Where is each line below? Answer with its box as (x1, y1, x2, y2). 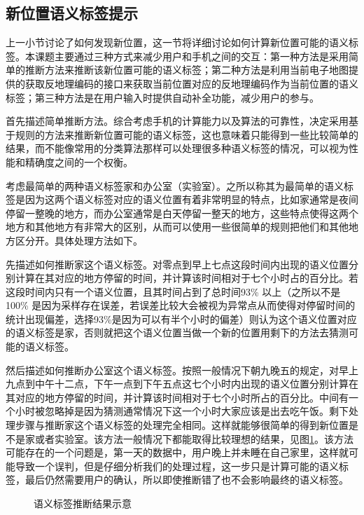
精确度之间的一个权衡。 (24, 154, 133, 169)
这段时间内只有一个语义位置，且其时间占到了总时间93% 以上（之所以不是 (6, 284, 341, 298)
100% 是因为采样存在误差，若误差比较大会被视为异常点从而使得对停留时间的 (6, 298, 356, 313)
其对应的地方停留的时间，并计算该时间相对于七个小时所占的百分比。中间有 (6, 390, 349, 404)
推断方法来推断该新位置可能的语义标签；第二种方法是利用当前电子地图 (24, 62, 349, 77)
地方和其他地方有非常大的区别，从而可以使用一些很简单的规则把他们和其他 (6, 219, 349, 234)
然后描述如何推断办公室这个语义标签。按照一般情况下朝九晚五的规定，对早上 (6, 362, 358, 377)
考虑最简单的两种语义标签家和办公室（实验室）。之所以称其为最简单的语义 (6, 178, 344, 193)
